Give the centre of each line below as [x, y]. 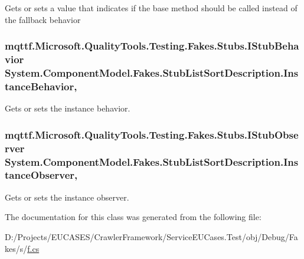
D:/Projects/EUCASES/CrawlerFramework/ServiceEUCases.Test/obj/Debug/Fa [151, 236]
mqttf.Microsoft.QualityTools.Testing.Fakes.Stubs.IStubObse [152, 134]
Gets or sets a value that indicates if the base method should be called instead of [151, 8]
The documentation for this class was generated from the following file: [133, 217]
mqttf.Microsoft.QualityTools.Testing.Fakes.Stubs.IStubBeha [152, 46]
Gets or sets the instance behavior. [68, 108]
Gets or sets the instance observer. [67, 197]
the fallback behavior [43, 19]
